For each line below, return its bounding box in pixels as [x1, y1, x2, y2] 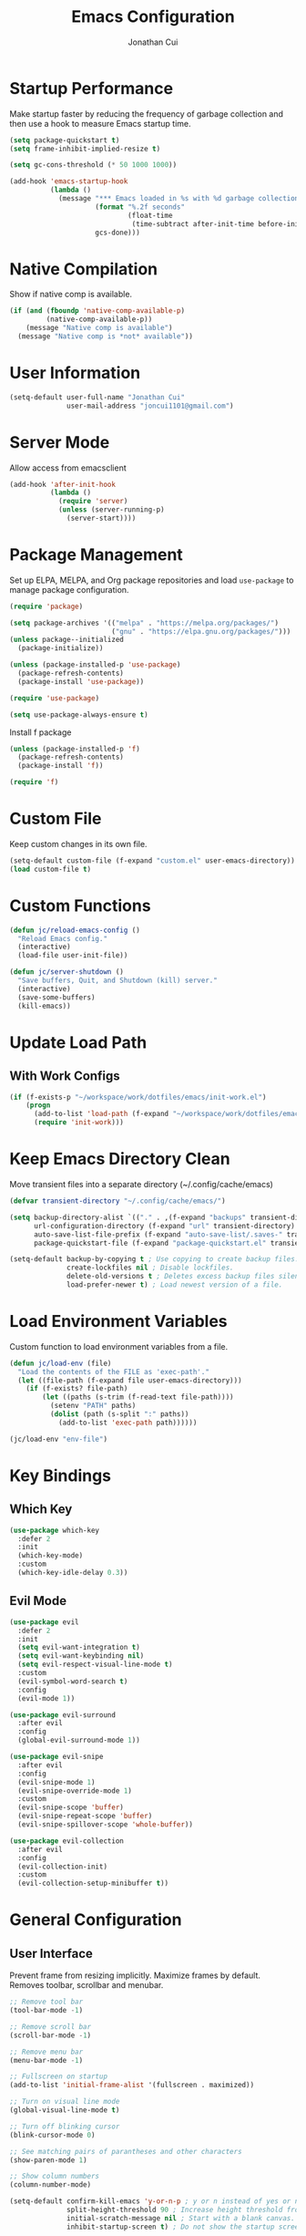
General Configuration [9, 1910, 182, 1931]
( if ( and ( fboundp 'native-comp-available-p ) [9, 306, 185, 316]
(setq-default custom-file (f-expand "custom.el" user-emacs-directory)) [9, 856, 296, 865]
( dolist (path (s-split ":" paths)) [49, 1410, 189, 1419]
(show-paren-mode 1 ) [9, 2155, 88, 2165]
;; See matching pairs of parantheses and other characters [9, 2147, 243, 2156]
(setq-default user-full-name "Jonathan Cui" [9, 392, 185, 402]
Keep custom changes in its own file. [9, 839, 148, 849]
